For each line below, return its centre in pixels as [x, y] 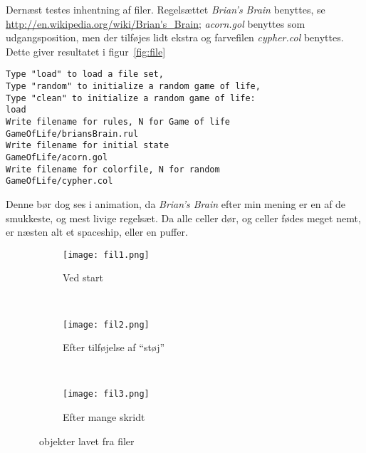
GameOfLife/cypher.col [59, 181]
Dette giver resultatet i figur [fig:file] [86, 51]
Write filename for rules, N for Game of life [118, 122]
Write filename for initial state [88, 146]
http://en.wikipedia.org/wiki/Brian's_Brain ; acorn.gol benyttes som [156, 23]
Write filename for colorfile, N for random [113, 169]
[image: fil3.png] [106, 394]
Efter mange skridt [104, 417]
